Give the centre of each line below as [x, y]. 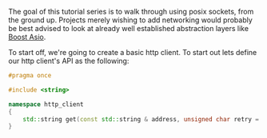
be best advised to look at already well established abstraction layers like [129, 28]
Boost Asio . [27, 37]
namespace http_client [46, 104]
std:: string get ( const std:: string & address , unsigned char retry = [141, 119]
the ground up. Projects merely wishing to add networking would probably [131, 20]
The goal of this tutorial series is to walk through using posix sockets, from [131, 12]
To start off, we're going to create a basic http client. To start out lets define [133, 52]
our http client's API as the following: [69, 61]
